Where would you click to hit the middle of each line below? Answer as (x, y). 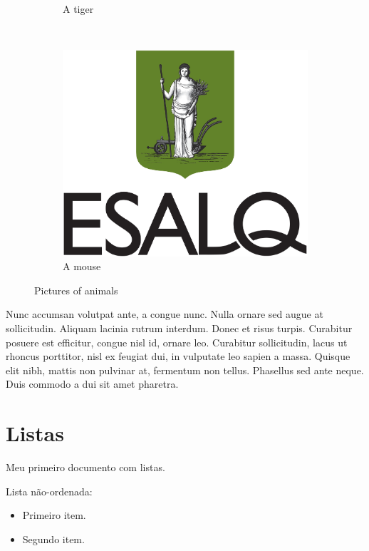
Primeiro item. (54, 515)
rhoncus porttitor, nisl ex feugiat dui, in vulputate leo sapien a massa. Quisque (178, 356)
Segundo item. (53, 539)
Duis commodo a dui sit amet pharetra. (92, 384)
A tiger (78, 9)
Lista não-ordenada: (49, 491)
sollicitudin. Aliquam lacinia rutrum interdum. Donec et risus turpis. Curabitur (179, 328)
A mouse (82, 266)
